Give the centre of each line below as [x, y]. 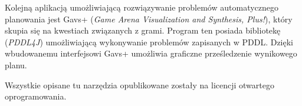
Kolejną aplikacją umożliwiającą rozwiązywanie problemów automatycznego [142, 7]
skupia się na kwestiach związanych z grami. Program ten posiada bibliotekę [143, 30]
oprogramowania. [36, 96]
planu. [16, 64]
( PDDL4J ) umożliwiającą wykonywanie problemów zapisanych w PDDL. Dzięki [149, 42]
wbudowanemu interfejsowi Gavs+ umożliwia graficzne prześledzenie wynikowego [151, 53]
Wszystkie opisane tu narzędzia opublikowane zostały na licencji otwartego [139, 85]
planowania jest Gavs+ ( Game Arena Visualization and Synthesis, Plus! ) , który [149, 19]
